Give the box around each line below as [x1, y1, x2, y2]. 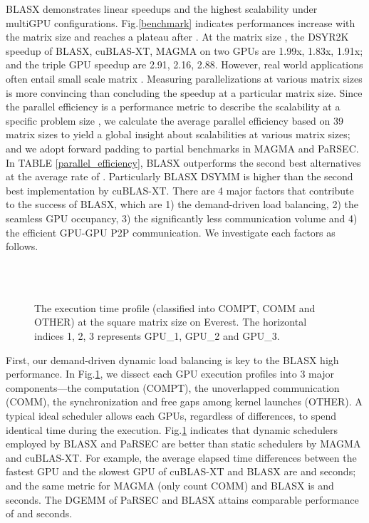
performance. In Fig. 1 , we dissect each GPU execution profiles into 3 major [6, 366, 334, 381]
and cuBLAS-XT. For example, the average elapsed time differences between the [6, 450, 357, 465]
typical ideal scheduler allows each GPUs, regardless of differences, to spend [6, 408, 337, 423]
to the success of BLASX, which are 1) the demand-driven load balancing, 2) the [6, 197, 358, 212]
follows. [6, 239, 38, 254]
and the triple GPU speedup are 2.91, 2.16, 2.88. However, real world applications [6, 57, 363, 72]
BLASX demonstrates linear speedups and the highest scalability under [6, 1, 318, 16]
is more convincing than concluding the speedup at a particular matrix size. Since [6, 85, 363, 100]
